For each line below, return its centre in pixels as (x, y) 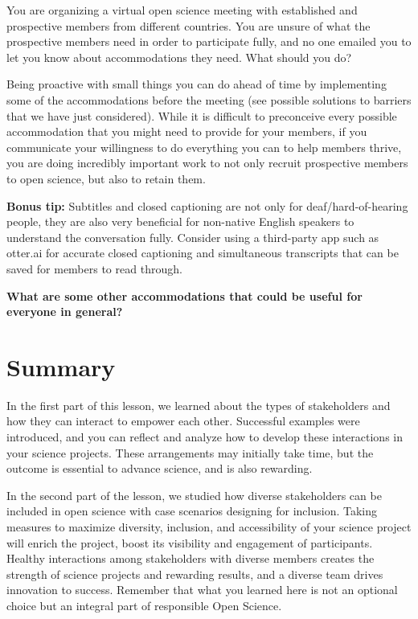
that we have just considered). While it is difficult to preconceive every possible (202, 115)
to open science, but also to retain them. (106, 178)
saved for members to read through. (94, 268)
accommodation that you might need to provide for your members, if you (187, 131)
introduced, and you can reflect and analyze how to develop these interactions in (205, 437)
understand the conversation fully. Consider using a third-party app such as (193, 237)
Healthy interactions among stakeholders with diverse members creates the (191, 558)
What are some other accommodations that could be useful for (184, 295)
